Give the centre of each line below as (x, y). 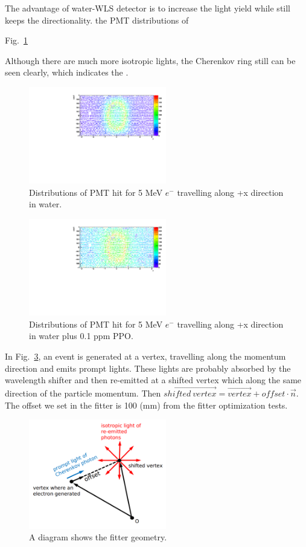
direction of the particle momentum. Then (83, 393)
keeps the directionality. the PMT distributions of (97, 20)
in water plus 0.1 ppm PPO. (81, 336)
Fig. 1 (16, 40)
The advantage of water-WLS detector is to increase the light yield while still (148, 8)
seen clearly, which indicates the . (67, 72)
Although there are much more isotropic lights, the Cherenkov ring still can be (150, 60)
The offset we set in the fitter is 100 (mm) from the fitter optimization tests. (146, 405)
